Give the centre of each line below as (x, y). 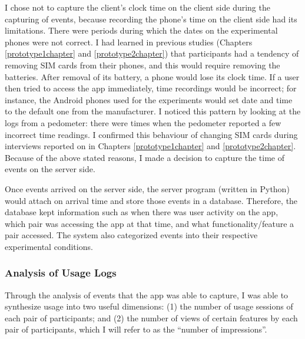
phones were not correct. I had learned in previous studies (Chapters (129, 42)
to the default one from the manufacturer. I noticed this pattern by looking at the (153, 111)
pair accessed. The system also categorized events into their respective (131, 235)
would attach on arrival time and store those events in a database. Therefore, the (151, 200)
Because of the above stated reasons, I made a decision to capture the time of (145, 157)
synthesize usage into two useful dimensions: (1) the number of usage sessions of (149, 306)
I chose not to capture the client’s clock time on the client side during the (137, 7)
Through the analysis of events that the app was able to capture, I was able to (147, 294)
